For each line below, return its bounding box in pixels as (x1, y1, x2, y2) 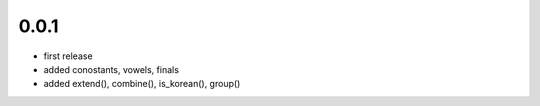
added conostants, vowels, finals (43, 63, 180, 75)
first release (43, 50, 94, 62)
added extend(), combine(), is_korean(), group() (43, 78, 241, 90)
